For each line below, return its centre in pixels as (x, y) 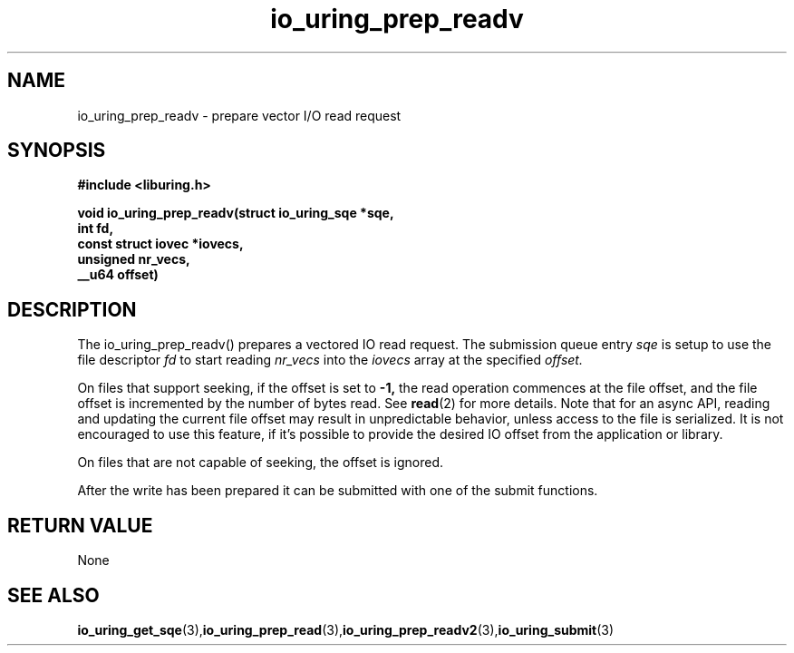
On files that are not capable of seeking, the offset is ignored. (261, 463)
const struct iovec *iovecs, (160, 244)
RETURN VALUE (80, 525)
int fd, (96, 229)
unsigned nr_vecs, (134, 259)
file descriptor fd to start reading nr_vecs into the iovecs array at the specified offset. (330, 360)
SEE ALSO (53, 595)
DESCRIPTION (72, 309)
